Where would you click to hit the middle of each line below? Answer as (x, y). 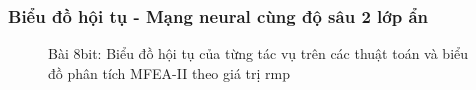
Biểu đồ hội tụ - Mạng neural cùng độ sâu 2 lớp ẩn (218, 15)
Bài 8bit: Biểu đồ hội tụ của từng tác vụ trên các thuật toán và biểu (258, 53)
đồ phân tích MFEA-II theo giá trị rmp (169, 72)
